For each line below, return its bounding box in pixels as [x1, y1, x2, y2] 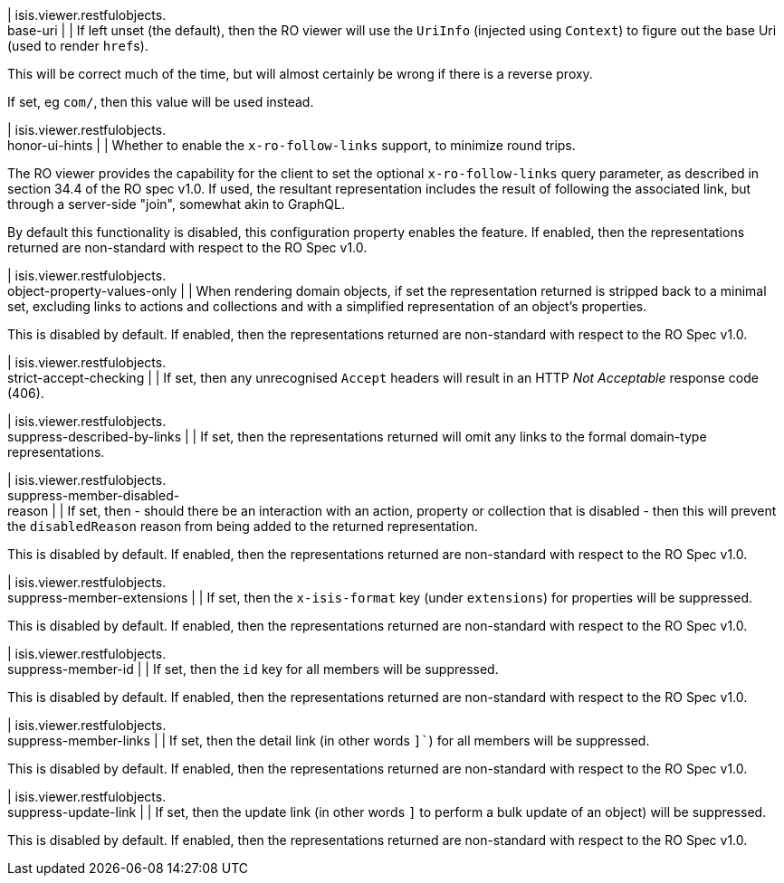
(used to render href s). [7, 38, 148, 53]
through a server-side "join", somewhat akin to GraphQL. [7, 196, 345, 212]
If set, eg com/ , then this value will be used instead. [7, 94, 314, 109]
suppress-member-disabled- [7, 488, 180, 503]
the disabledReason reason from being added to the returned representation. [7, 518, 478, 534]
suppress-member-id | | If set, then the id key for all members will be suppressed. [7, 661, 499, 677]
